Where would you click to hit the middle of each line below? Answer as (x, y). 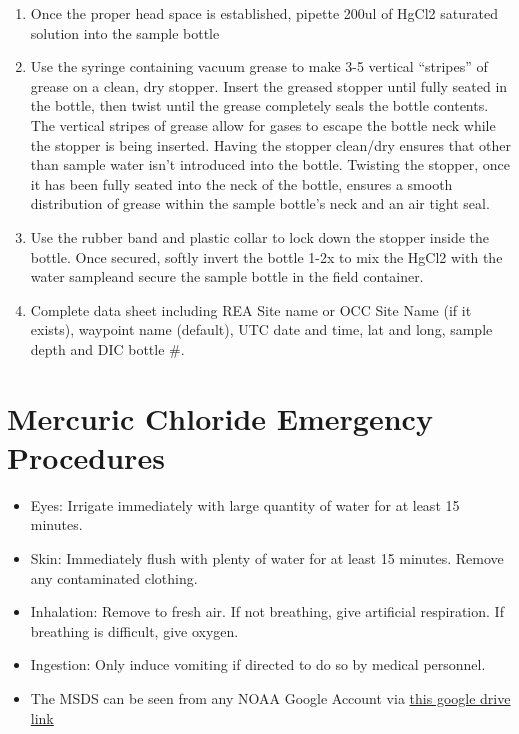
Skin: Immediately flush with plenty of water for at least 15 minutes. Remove (267, 558)
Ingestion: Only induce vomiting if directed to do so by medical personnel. (258, 664)
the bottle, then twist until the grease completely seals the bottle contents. (259, 105)
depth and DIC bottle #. (107, 348)
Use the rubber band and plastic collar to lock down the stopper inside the (260, 236)
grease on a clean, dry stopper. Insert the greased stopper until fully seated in (269, 85)
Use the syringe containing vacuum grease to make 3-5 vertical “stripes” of (259, 66)
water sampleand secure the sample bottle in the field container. (227, 276)
